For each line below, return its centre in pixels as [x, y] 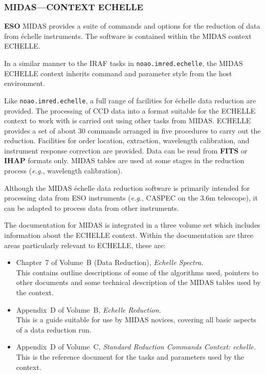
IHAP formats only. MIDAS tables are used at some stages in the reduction [124, 160]
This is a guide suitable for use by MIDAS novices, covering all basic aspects [136, 320]
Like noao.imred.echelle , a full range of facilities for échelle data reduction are [130, 100]
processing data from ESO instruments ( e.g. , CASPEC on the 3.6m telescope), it [131, 198]
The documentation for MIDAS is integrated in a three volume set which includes [132, 225]
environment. [25, 83]
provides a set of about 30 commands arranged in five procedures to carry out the [132, 130]
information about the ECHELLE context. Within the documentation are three [129, 235]
